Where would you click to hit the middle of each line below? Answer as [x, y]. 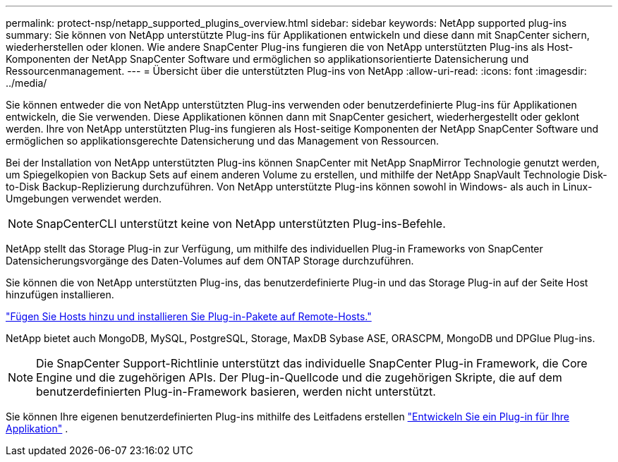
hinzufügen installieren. [60, 294]
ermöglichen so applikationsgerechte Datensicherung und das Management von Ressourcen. [223, 141]
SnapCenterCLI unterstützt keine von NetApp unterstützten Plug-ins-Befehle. [241, 224]
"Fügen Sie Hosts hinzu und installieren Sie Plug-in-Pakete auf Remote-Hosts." [189, 316]
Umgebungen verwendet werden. [84, 199]
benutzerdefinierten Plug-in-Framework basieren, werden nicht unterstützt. [236, 391]
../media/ [26, 83]
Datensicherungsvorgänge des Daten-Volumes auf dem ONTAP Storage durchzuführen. [210, 261]
